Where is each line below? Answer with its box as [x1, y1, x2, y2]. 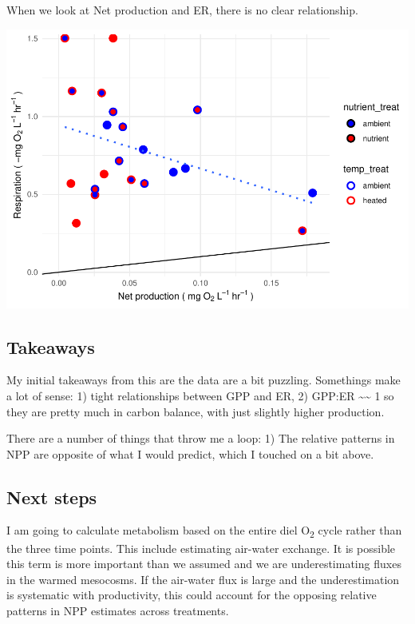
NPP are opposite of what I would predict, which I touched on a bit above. [6, 445, 374, 462]
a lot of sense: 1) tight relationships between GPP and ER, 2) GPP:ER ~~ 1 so [6, 387, 394, 403]
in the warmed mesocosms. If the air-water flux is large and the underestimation [6, 570, 400, 587]
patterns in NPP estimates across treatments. [6, 602, 229, 618]
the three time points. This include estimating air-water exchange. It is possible [6, 539, 396, 556]
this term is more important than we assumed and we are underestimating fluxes [6, 555, 401, 572]
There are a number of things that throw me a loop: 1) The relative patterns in [6, 430, 395, 447]
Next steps [6, 484, 97, 509]
